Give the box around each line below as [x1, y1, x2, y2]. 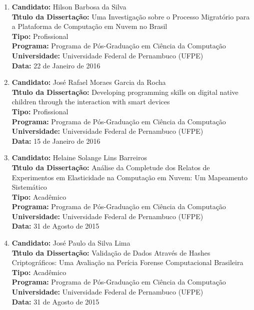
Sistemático [11, 182, 47, 192]
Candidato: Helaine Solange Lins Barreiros [11, 152, 147, 163]
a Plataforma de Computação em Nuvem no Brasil [11, 21, 167, 31]
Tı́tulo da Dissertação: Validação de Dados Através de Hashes [11, 247, 210, 258]
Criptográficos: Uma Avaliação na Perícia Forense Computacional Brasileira [11, 257, 243, 268]
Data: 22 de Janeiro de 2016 [11, 60, 100, 70]
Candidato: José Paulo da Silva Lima [11, 238, 130, 248]
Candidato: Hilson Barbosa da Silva [11, 1, 126, 11]
